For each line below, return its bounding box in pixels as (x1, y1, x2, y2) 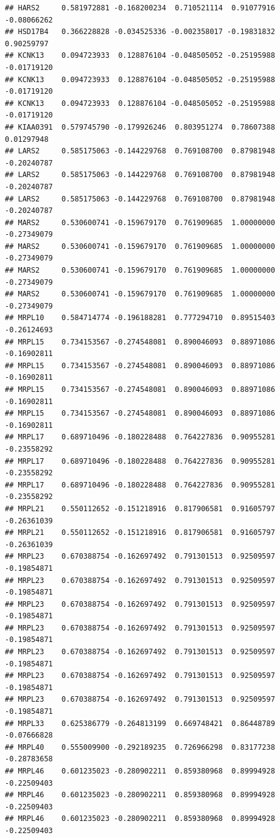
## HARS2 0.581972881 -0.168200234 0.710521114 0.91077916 (5, 4, 275, 12)
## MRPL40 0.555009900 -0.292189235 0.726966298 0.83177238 (5, 742, 275, 752)
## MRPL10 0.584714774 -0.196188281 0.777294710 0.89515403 (5, 313, 275, 323)
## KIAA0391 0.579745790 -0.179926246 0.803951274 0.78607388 (5, 122, 275, 131)
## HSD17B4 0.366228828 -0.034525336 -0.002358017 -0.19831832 (5, 27, 275, 37)
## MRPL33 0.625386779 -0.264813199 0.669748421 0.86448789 (5, 719, 275, 728)
